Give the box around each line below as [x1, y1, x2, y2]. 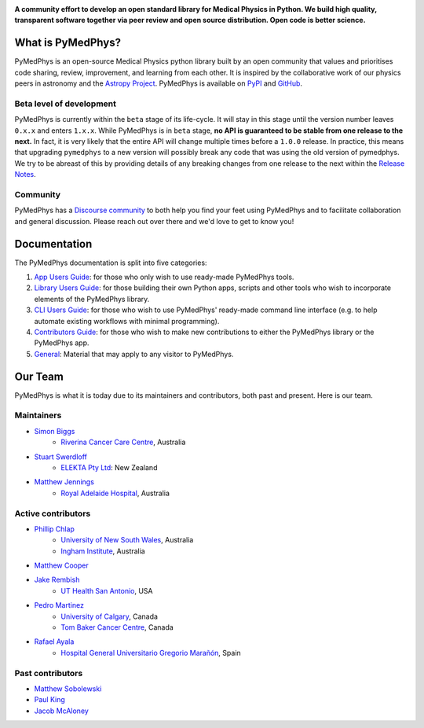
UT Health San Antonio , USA [60, 586, 153, 595]
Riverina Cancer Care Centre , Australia [60, 437, 186, 447]
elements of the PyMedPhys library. [34, 294, 150, 303]
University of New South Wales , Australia [60, 535, 194, 545]
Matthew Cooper [34, 561, 90, 570]
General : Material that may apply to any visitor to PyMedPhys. [34, 349, 234, 358]
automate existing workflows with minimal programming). [34, 316, 220, 325]
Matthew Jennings [34, 477, 94, 487]
